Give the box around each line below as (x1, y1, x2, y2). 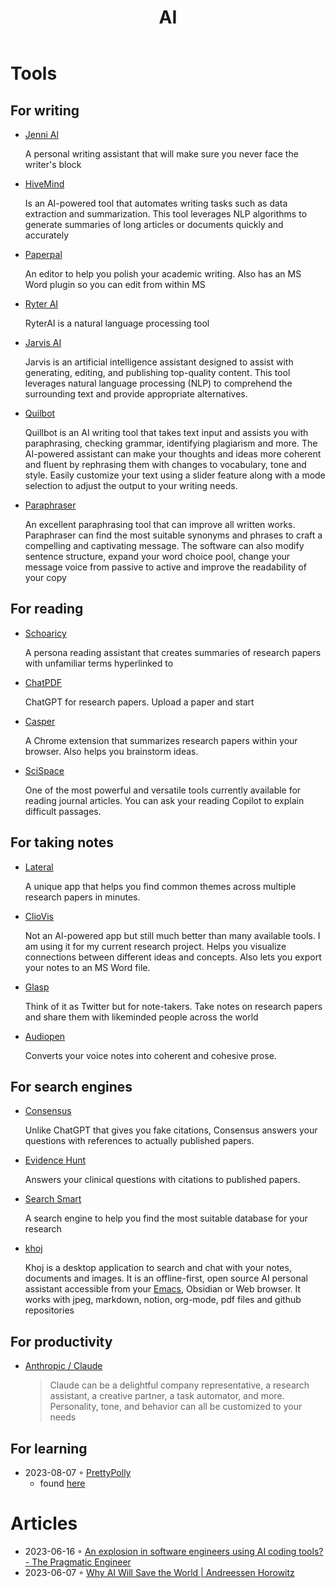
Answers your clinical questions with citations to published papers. (24, 1174, 301, 1186)
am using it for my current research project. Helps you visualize (24, 940, 287, 952)
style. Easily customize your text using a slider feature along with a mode (24, 469, 326, 481)
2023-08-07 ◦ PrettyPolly (24, 1467, 132, 1479)
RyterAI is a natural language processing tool (24, 317, 210, 329)
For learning (10, 1440, 88, 1457)
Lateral (24, 861, 54, 873)
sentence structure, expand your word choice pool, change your (24, 551, 291, 562)
